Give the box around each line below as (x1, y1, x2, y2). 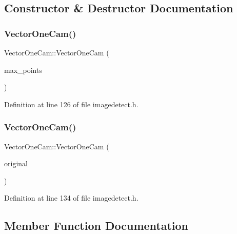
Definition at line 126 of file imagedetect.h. (4, 99, 139, 109)
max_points (4, 64, 42, 75)
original (4, 158, 28, 169)
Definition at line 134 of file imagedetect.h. (4, 192, 139, 203)
